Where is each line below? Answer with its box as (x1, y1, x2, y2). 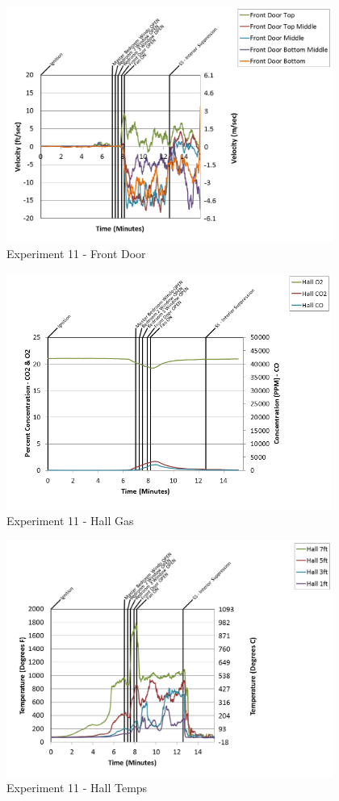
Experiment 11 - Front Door (6, 245, 146, 262)
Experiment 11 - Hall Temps (6, 779, 148, 796)
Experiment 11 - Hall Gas (6, 512, 134, 529)
